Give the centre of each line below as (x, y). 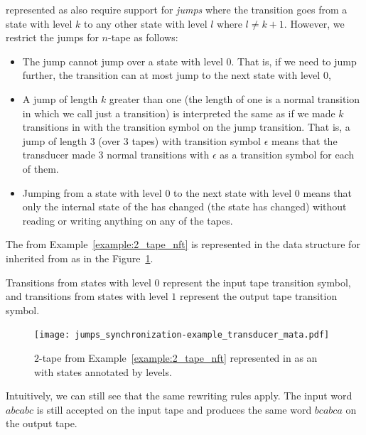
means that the (304, 140)
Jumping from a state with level (92, 192)
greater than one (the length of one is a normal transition (235, 98)
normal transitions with (158, 155)
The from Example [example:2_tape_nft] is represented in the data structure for (183, 244)
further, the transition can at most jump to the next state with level (171, 75)
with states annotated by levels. (103, 371)
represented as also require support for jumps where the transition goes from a (177, 9)
